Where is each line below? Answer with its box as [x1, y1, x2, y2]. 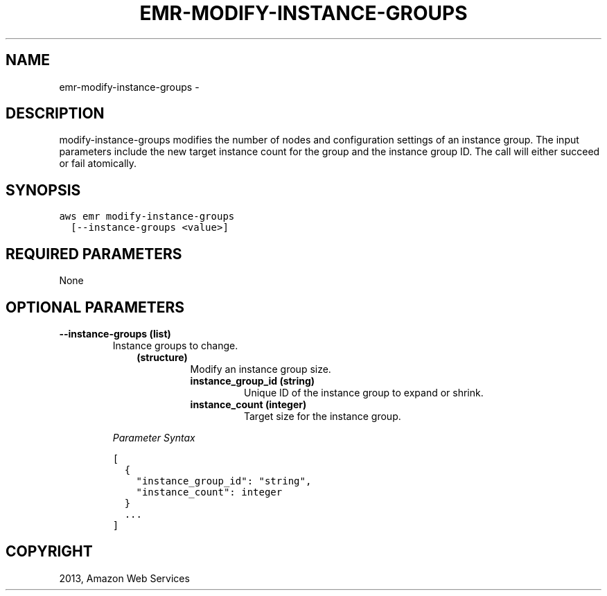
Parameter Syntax [112, 431, 195, 444]
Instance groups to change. [112, 339, 238, 351]
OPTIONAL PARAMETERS [6, 298, 185, 316]
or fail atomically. [59, 157, 137, 170]
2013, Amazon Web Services [59, 572, 190, 584]
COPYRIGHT [6, 543, 93, 561]
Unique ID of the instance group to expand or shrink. [244, 386, 484, 398]
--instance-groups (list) [59, 327, 171, 340]
